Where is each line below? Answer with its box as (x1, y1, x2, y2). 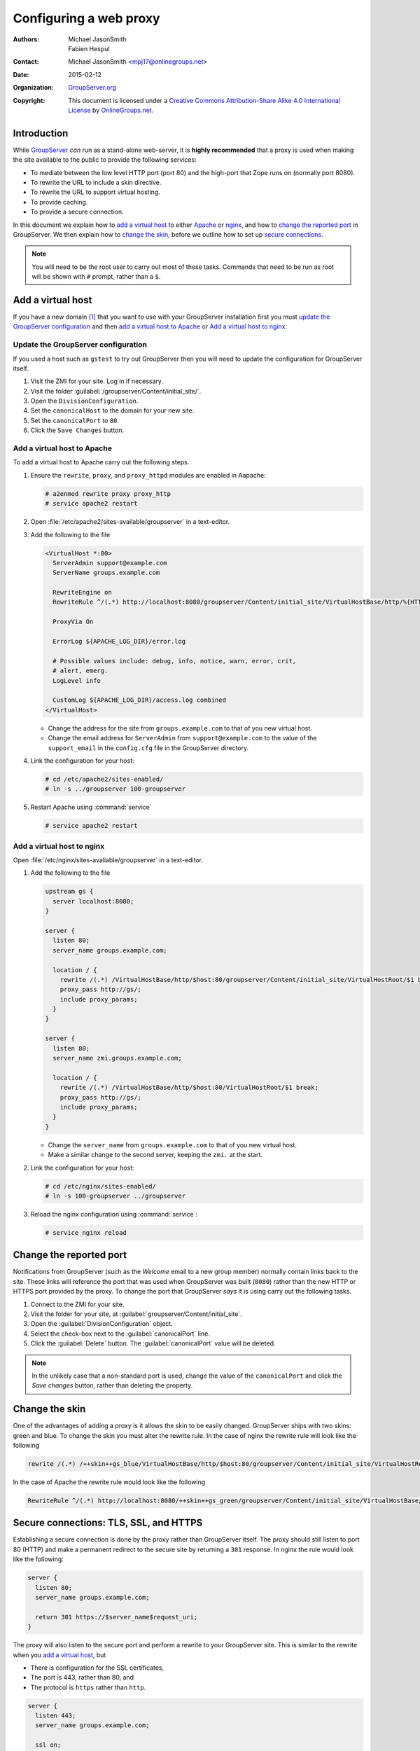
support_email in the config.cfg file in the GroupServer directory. (48, 743, 249, 752)
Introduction (13, 127, 69, 139)
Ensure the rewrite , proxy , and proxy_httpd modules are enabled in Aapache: (30, 471, 266, 479)
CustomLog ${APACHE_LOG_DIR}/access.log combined (52, 696, 227, 704)
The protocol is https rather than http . (30, 1683, 146, 1691)
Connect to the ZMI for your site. (30, 1300, 125, 1308)
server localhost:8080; (52, 897, 134, 905)
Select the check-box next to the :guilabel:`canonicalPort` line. (30, 1329, 210, 1338)
